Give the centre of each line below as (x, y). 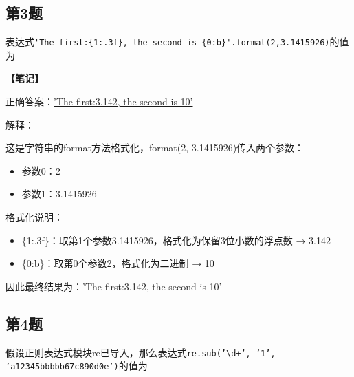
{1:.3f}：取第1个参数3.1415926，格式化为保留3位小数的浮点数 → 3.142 (176, 240)
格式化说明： (34, 217)
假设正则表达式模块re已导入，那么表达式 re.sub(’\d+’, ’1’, (141, 352)
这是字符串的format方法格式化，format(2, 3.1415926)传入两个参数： (155, 148)
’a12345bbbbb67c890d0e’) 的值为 (77, 366)
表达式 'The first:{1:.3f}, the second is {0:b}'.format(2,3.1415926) (168, 42)
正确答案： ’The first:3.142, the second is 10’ (99, 101)
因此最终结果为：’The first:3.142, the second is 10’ (114, 286)
